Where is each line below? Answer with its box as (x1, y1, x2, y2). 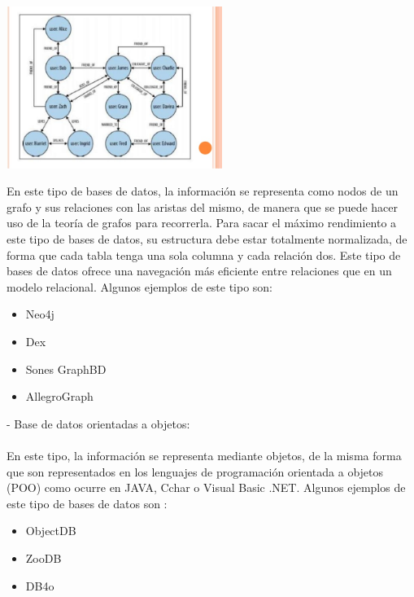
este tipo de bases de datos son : (7, 494, 168, 511)
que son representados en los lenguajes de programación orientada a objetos (7, 463, 384, 480)
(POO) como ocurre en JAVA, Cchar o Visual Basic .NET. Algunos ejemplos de (7, 479, 406, 496)
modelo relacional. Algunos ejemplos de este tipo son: (7, 278, 273, 295)
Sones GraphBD (25, 360, 107, 377)
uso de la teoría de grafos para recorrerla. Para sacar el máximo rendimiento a (7, 214, 397, 231)
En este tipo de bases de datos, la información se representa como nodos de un (7, 182, 399, 200)
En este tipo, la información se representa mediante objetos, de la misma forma (7, 446, 402, 463)
